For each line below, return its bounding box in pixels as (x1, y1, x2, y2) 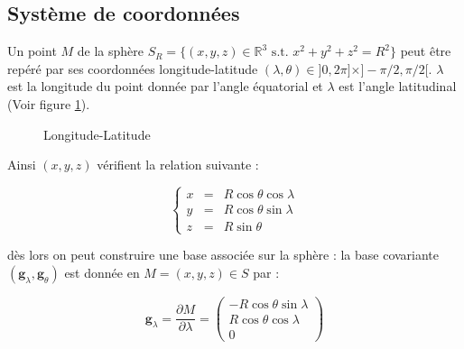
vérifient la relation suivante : (97, 155, 259, 174)
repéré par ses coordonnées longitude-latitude (7, 59, 258, 78)
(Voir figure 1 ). (7, 94, 90, 113)
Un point (7, 41, 57, 60)
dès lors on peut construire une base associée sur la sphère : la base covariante (7, 245, 440, 264)
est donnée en (64, 262, 140, 281)
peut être (400, 41, 451, 60)
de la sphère (77, 41, 144, 60)
